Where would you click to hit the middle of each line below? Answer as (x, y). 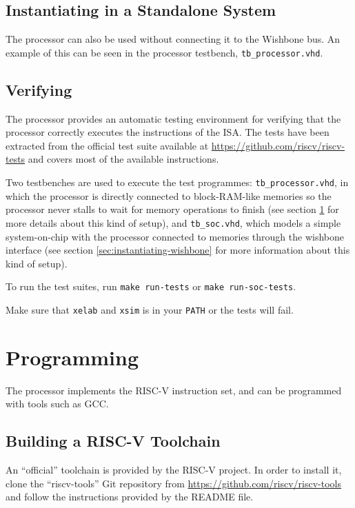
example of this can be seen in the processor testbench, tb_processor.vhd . (164, 52)
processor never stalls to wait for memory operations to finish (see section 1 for (172, 209)
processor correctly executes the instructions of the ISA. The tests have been (168, 132)
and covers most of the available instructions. (123, 159)
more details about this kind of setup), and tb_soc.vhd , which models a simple (173, 222)
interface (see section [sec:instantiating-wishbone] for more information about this (178, 250)
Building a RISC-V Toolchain (113, 441)
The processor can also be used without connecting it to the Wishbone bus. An (173, 39)
